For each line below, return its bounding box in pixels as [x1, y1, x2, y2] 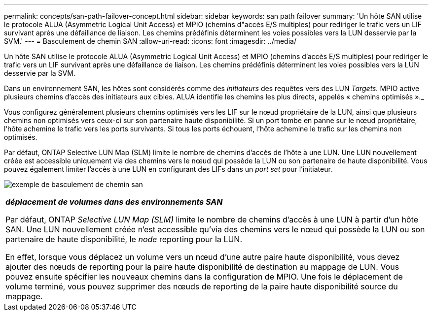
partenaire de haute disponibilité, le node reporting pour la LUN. [5, 234, 242, 244]
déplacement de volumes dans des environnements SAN [5, 197, 223, 207]
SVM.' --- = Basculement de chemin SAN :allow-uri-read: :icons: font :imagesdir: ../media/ [4, 37, 296, 45]
